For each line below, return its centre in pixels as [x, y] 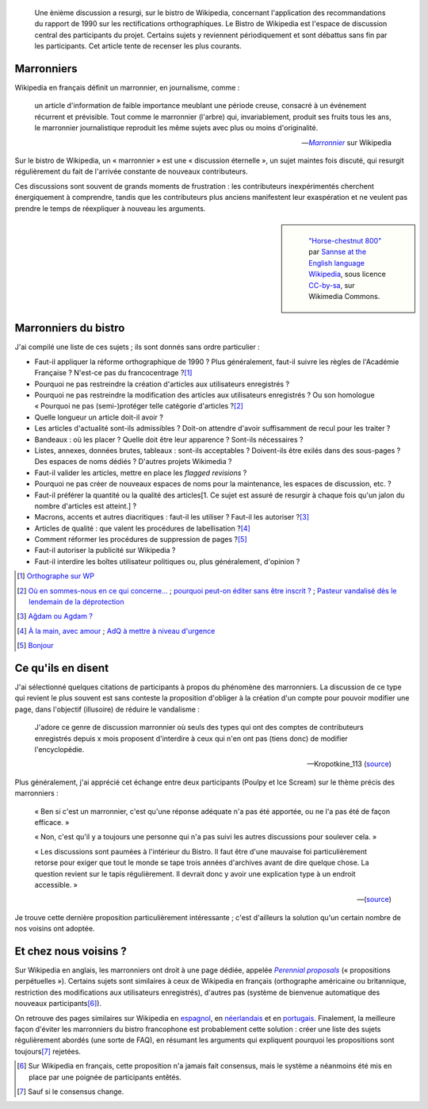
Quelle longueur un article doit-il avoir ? [99, 417]
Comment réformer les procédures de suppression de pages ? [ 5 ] [141, 539]
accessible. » [56, 885]
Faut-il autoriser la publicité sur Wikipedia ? [105, 551]
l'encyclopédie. [59, 750]
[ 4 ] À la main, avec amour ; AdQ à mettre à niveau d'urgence [116, 631]
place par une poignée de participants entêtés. [105, 1077]
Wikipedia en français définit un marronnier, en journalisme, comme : [127, 88]
